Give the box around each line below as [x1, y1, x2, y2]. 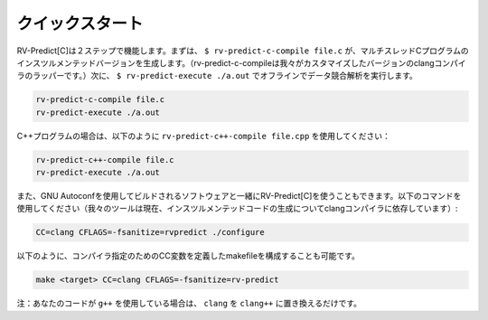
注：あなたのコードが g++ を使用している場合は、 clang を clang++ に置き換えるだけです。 [16, 298, 361, 309]
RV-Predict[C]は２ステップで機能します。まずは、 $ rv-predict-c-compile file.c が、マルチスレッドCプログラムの [16, 45, 469, 56]
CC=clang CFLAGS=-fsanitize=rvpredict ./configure [35, 227, 266, 238]
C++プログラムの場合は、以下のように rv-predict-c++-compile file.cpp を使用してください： [16, 130, 390, 141]
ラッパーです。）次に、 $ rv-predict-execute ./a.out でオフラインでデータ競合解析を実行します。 [32, 71, 418, 81]
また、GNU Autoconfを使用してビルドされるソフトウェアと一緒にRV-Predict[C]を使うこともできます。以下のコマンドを [16, 191, 462, 202]
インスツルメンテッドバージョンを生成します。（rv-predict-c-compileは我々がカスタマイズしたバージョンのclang [16, 57, 435, 68]
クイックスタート [16, 14, 144, 33]
